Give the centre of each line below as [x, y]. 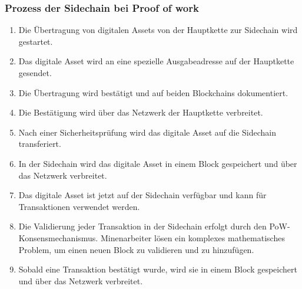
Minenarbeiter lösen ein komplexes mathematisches [193, 237]
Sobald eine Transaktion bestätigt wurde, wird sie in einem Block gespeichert [158, 269]
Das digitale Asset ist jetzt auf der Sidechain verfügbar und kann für [142, 195]
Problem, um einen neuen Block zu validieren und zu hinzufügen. [136, 249]
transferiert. [40, 144]
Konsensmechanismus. [58, 237]
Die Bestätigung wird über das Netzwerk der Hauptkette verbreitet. [141, 112]
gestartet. [36, 41]
